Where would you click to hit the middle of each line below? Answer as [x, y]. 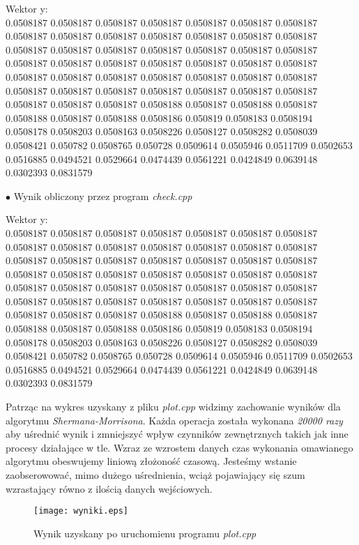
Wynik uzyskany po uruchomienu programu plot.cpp [145, 533]
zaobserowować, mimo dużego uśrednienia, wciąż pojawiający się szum [155, 475]
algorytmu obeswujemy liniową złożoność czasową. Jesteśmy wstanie [151, 461]
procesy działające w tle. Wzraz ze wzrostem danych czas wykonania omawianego [179, 447]
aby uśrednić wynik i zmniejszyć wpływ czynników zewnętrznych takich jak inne [177, 434]
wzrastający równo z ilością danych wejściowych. [109, 488]
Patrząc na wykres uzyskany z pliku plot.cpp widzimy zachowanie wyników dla [173, 407]
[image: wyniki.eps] [81, 511]
